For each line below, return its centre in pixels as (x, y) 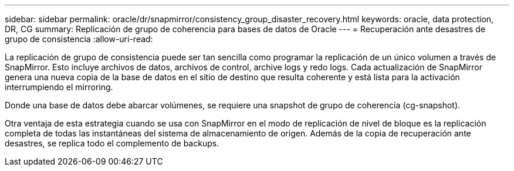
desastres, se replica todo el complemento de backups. (112, 143)
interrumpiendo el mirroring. (59, 87)
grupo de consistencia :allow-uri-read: (79, 39)
